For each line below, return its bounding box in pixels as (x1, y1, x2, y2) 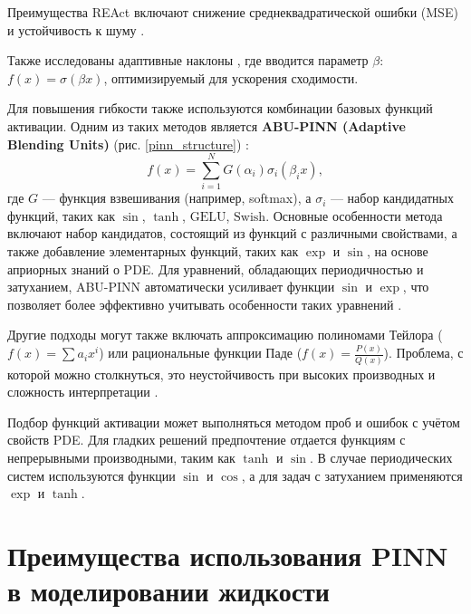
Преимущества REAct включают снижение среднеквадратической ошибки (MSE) (7, 3, 458, 21)
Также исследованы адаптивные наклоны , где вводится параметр (7, 51, 369, 70)
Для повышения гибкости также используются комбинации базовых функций (7, 99, 433, 118)
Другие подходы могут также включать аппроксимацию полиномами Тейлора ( (7, 325, 443, 344)
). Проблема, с (383, 343, 464, 362)
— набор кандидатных (330, 188, 455, 207)
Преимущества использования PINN (7, 537, 448, 573)
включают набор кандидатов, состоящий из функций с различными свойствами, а (7, 224, 457, 243)
